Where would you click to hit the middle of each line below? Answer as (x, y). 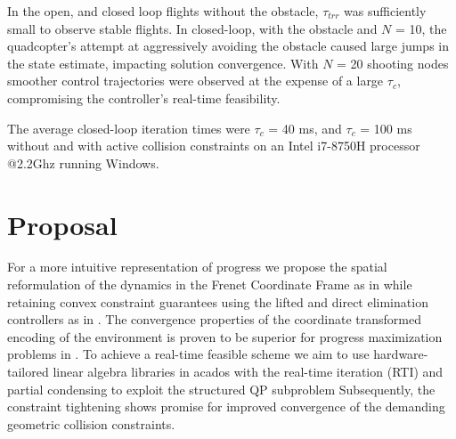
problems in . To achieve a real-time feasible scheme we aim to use (188, 354)
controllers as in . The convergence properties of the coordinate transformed (214, 319)
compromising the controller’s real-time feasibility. (144, 98)
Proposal (62, 224)
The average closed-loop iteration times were (129, 128)
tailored (28, 372)
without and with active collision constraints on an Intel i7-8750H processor (214, 146)
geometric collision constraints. (91, 423)
